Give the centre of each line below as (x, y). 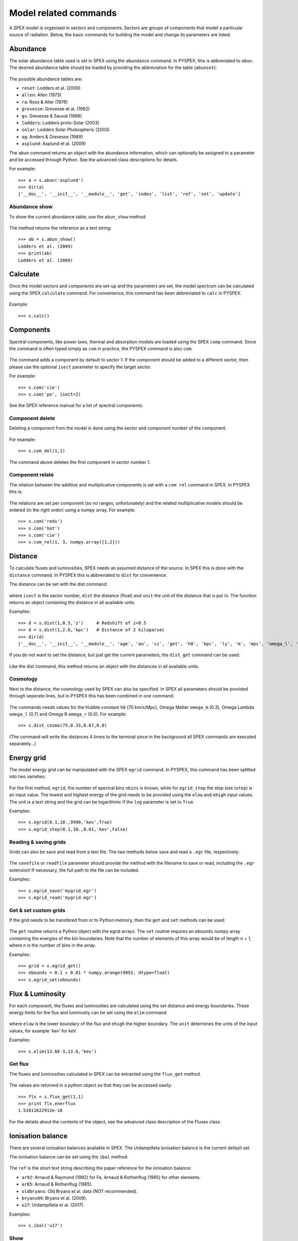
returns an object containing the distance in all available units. (73, 602)
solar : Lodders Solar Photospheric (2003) (66, 130)
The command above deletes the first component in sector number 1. (80, 462)
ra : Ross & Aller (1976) (45, 102)
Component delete (32, 418)
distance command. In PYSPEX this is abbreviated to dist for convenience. (88, 575)
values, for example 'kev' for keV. (43, 1031)
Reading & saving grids (37, 842)
